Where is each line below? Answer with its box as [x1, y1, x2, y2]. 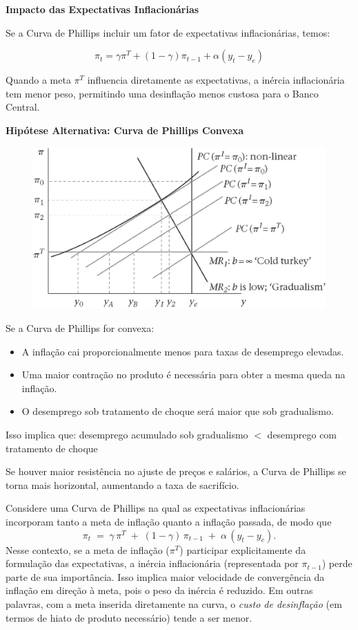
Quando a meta [6, 73, 71, 87]
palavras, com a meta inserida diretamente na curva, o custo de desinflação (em [6, 597, 342, 611]
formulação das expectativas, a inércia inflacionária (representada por [6, 556, 299, 571]
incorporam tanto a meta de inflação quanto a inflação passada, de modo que [6, 515, 332, 529]
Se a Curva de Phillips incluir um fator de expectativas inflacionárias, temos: [6, 25, 330, 39]
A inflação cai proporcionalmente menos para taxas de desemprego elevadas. [21, 344, 344, 358]
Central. [6, 100, 40, 114]
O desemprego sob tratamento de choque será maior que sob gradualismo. [21, 404, 334, 418]
